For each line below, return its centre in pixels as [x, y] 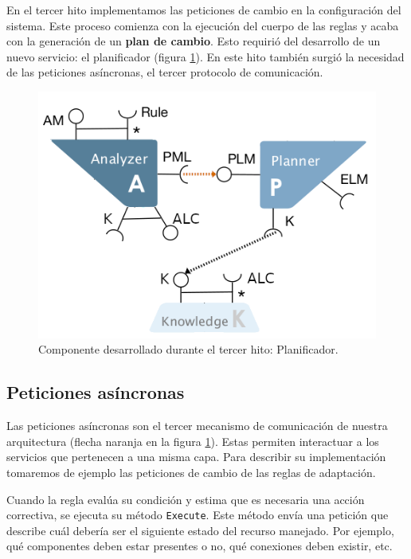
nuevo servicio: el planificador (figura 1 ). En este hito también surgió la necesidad [205, 56]
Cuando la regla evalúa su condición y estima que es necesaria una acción [186, 499]
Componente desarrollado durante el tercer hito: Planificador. [188, 349]
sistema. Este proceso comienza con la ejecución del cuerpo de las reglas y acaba [203, 25]
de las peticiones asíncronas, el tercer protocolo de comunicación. [165, 72]
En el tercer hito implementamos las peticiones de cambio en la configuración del [204, 10]
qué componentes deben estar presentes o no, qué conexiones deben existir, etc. [200, 546]
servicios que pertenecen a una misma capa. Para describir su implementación [196, 457]
